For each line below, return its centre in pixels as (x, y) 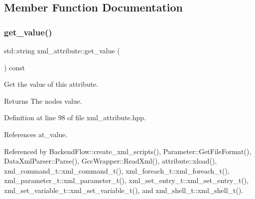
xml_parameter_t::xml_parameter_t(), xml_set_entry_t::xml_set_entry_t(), (127, 180)
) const (15, 67)
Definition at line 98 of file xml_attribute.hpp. (75, 117)
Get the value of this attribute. (51, 84)
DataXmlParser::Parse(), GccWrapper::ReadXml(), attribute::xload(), (111, 161)
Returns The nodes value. (43, 100)
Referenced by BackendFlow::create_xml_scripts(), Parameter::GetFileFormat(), (128, 151)
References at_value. (36, 134)
